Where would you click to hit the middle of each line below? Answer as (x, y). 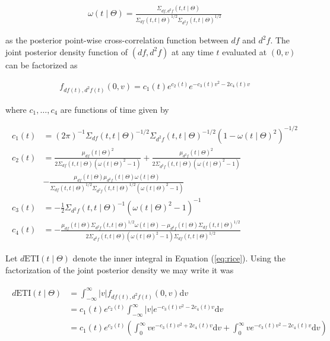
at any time (193, 51)
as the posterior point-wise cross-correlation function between (117, 40)
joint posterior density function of (66, 51)
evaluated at (245, 51)
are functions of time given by (115, 109)
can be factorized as (42, 64)
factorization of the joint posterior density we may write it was (120, 269)
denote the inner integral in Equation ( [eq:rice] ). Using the (179, 258)
